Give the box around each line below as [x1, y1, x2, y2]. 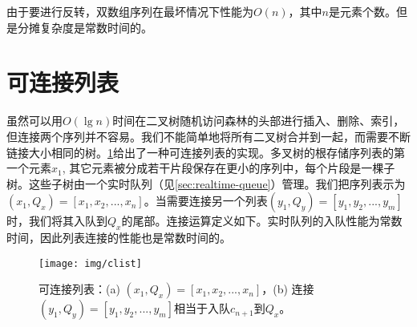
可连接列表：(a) [38, 281, 120, 297]
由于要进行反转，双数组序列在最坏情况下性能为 [6, 3, 253, 19]
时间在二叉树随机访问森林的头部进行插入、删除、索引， [112, 112, 405, 129]
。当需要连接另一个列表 [144, 192, 268, 209]
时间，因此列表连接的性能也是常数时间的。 [6, 229, 231, 246]
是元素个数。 [328, 3, 396, 19]
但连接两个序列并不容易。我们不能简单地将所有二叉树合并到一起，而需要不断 [6, 127, 411, 144]
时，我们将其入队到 [6, 212, 107, 229]
